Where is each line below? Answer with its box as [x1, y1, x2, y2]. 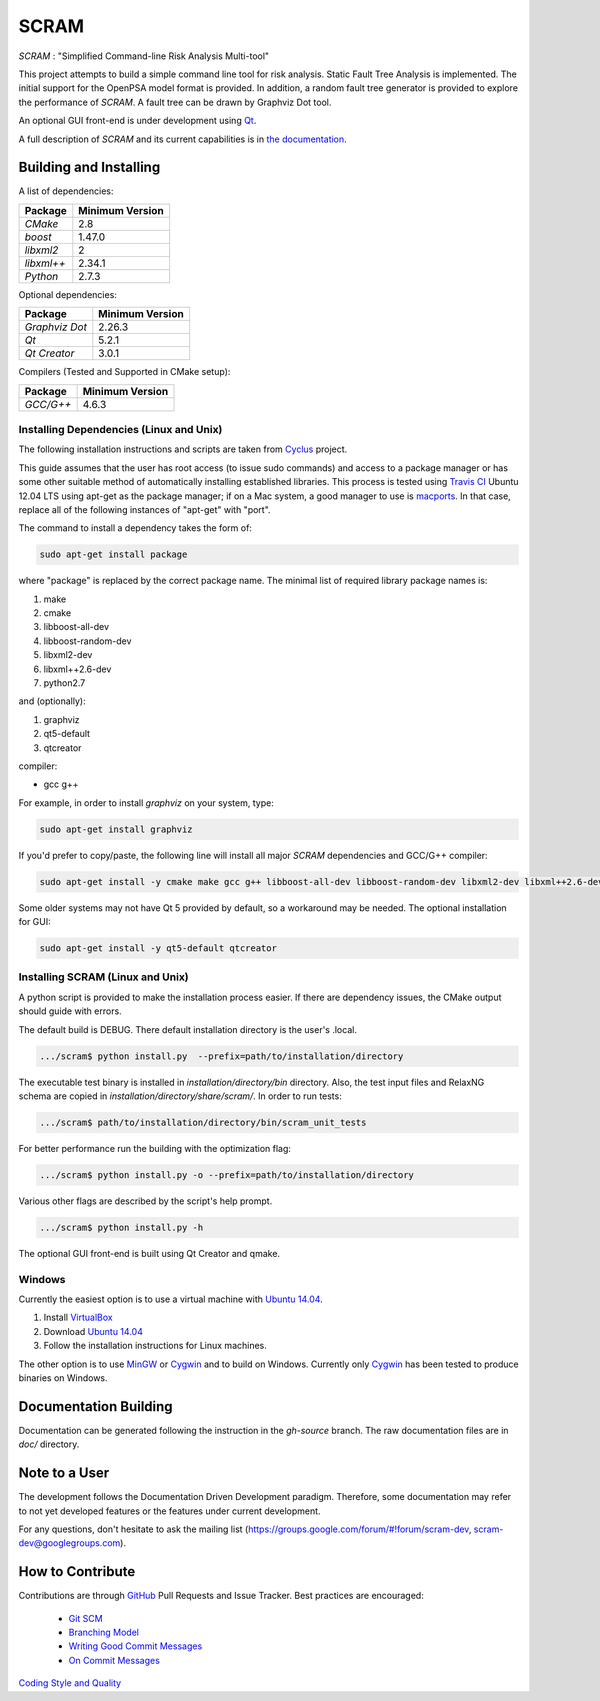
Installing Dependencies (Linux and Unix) [18, 422, 223, 436]
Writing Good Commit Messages [68, 1640, 203, 1652]
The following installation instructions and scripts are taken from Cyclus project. [18, 443, 348, 455]
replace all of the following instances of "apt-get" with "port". [18, 503, 271, 515]
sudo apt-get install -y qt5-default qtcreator [39, 943, 277, 954]
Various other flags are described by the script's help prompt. [18, 1195, 273, 1207]
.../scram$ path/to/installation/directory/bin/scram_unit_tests [39, 1116, 367, 1128]
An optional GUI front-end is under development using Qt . [18, 115, 257, 127]
